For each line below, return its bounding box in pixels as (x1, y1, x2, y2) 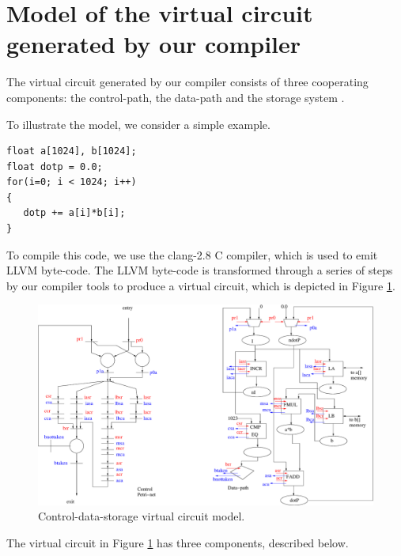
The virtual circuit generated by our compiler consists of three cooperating (6, 74, 369, 90)
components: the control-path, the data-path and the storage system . (6, 89, 345, 105)
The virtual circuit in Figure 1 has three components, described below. (6, 535, 349, 551)
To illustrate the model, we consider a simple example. (6, 115, 270, 132)
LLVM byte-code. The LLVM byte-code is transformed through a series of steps (6, 262, 393, 278)
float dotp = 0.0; (6, 161, 103, 172)
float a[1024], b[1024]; (6, 146, 137, 157)
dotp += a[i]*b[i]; (23, 207, 126, 219)
